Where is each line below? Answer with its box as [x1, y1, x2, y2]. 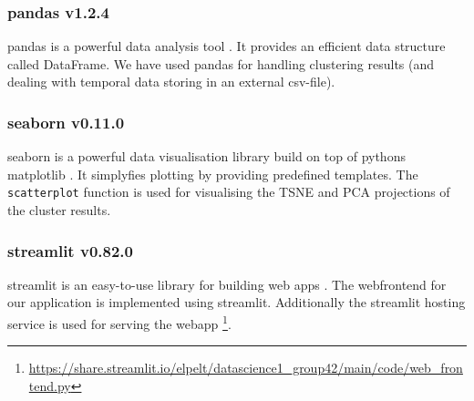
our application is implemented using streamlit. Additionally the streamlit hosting [7, 293, 466, 312]
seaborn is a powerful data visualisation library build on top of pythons [7, 147, 406, 166]
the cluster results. [7, 200, 111, 220]
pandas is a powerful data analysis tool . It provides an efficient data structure [7, 36, 446, 56]
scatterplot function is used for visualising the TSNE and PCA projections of [7, 182, 450, 201]
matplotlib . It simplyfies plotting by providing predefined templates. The [7, 164, 418, 183]
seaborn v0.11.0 [7, 110, 125, 133]
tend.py [28, 375, 71, 395]
